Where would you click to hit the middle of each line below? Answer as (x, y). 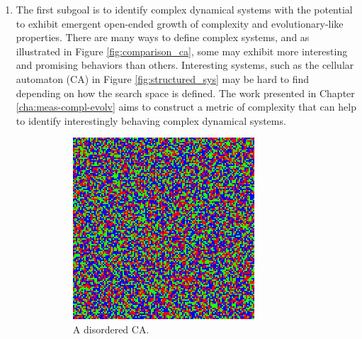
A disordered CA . (111, 329)
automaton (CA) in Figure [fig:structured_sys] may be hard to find (163, 78)
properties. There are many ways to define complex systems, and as (163, 37)
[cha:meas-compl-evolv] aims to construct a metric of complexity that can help (186, 107)
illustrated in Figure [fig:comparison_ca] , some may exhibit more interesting (182, 51)
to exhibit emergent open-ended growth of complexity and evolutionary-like (180, 23)
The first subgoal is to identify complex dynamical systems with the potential (184, 9)
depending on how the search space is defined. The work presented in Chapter (185, 93)
